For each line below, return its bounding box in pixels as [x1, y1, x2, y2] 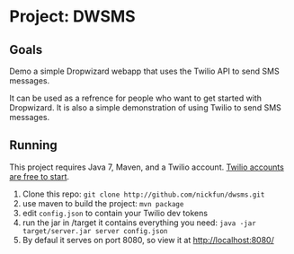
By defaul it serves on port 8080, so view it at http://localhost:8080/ [22, 234, 274, 245]
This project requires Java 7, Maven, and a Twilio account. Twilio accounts [9, 162, 285, 172]
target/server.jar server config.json [22, 226, 168, 235]
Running [9, 137, 58, 153]
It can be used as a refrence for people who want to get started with [9, 92, 263, 103]
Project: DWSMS [9, 6, 137, 27]
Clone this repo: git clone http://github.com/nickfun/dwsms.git [22, 188, 265, 199]
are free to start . [9, 171, 70, 181]
